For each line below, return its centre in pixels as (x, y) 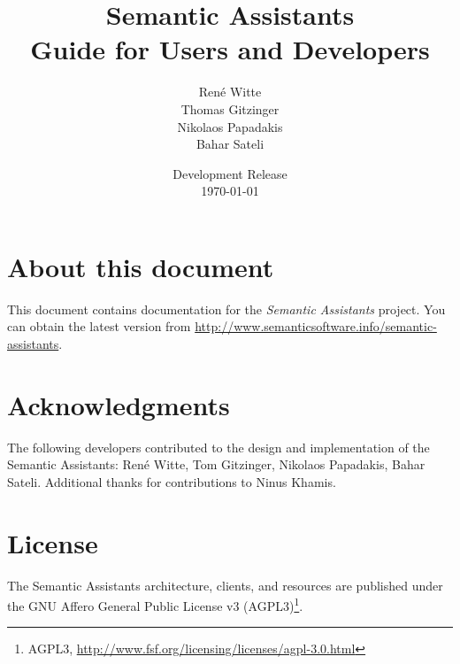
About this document (141, 266)
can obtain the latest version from (99, 326)
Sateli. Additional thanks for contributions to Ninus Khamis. (172, 481)
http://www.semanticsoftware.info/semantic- (316, 326)
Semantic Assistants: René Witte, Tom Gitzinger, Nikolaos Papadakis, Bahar (216, 464)
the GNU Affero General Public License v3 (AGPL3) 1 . (155, 604)
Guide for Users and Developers (230, 49)
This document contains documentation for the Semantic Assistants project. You (226, 309)
